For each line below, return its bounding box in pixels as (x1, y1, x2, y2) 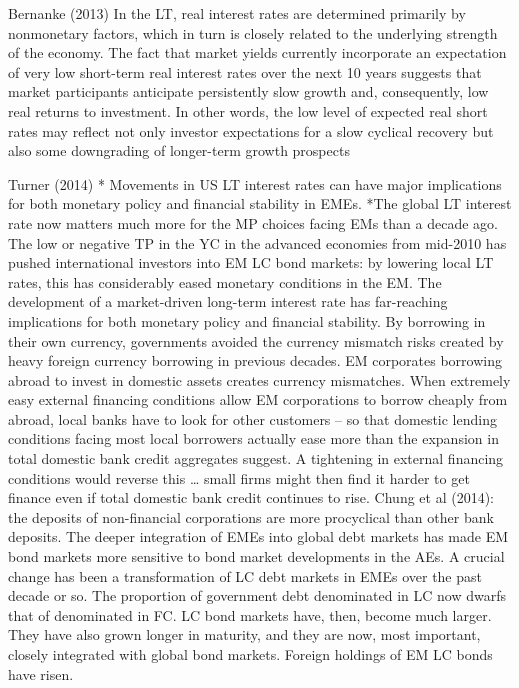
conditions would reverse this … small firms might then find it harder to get (8, 467, 470, 488)
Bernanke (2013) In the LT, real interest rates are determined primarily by (8, 3, 466, 23)
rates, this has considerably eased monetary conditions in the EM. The (8, 271, 442, 292)
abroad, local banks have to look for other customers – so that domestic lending (8, 408, 497, 429)
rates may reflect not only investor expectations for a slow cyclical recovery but (8, 120, 494, 141)
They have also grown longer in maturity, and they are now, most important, (8, 624, 481, 645)
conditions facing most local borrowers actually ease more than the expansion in (8, 428, 499, 449)
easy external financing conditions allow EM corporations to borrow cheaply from (8, 389, 508, 410)
